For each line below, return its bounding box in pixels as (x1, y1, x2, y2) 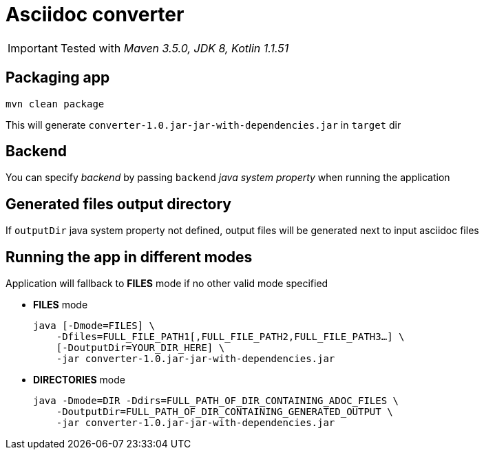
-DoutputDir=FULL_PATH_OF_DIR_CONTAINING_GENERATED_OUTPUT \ (56, 406, 393, 418)
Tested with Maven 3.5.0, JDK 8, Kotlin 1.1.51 (60, 41, 289, 55)
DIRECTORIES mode (33, 374, 125, 386)
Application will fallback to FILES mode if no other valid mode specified (6, 277, 328, 290)
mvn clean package (6, 98, 105, 109)
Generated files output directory (6, 195, 232, 213)
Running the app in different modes (6, 248, 253, 266)
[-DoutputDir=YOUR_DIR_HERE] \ (56, 342, 225, 354)
